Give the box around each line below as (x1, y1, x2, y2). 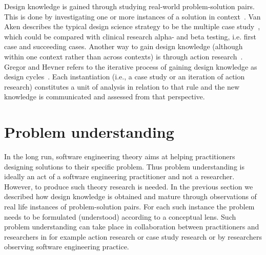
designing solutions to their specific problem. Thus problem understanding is (4, 161, 244, 172)
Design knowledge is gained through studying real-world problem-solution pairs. (4, 1, 255, 11)
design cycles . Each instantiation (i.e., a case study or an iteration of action (4, 71, 245, 82)
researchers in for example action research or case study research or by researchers (4, 231, 262, 242)
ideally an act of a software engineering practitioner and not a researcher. (4, 171, 235, 182)
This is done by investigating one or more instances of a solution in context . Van (4, 11, 261, 22)
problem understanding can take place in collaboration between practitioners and (4, 221, 259, 232)
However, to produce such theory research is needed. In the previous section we (4, 181, 253, 192)
